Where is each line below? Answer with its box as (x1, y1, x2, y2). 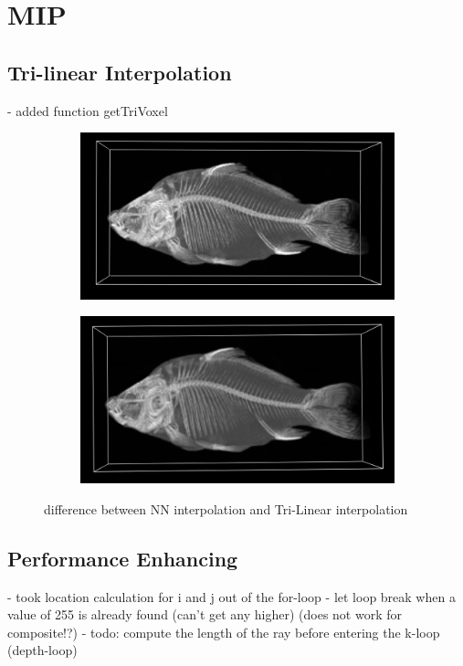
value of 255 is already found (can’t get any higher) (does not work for (7, 605, 402, 624)
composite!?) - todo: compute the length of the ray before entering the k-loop (7, 622, 440, 641)
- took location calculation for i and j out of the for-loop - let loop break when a (7, 587, 456, 606)
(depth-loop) (7, 640, 78, 660)
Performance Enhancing (7, 544, 238, 572)
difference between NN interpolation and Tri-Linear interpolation (44, 499, 408, 518)
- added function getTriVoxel (7, 100, 168, 120)
